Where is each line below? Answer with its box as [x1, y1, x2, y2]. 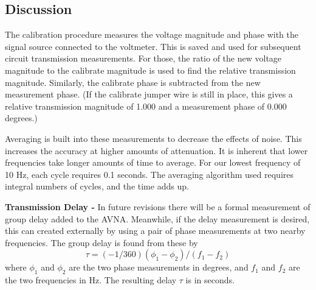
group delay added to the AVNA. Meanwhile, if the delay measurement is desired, [5, 212, 310, 225]
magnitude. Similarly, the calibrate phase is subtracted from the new [5, 76, 261, 88]
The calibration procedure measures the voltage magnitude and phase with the [5, 28, 298, 41]
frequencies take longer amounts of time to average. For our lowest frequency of [5, 156, 301, 169]
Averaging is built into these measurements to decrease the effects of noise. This [5, 132, 302, 144]
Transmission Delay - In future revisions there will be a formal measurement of [5, 200, 311, 213]
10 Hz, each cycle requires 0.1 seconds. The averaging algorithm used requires [5, 168, 294, 180]
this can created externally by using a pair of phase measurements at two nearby [5, 224, 306, 237]
